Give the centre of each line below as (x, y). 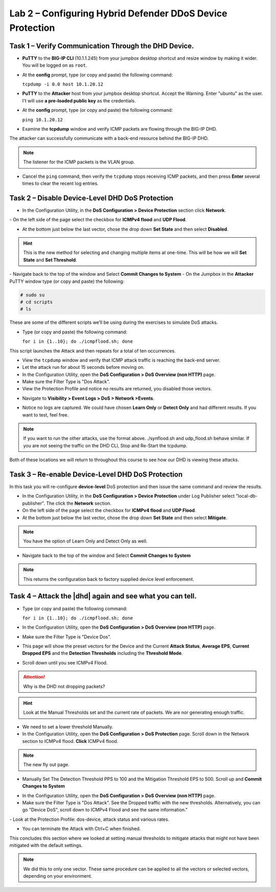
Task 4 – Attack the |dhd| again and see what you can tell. (103, 596)
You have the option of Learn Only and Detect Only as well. (85, 541)
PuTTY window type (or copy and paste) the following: (67, 281)
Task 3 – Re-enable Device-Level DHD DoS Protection (96, 474)
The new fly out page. (46, 765)
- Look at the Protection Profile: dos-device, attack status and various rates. (89, 819)
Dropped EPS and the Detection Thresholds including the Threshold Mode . (103, 653)
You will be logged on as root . (55, 65)
